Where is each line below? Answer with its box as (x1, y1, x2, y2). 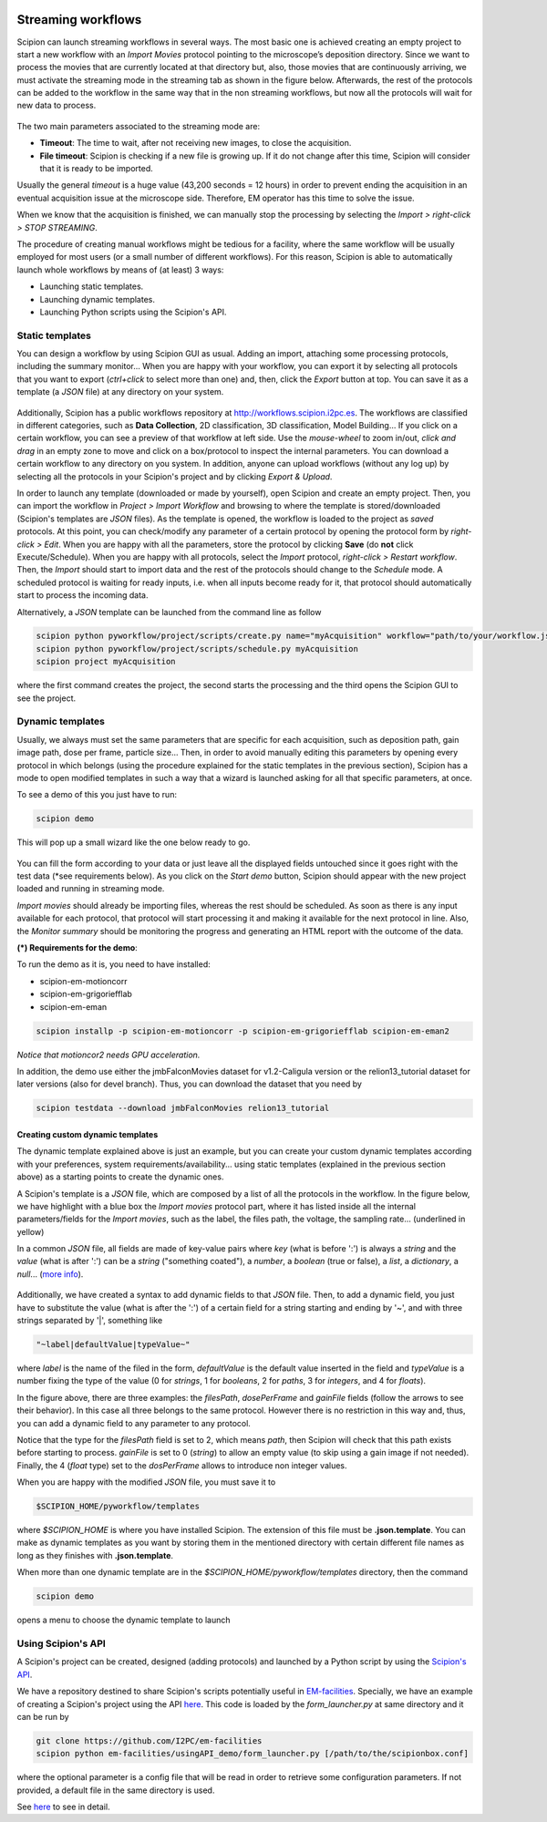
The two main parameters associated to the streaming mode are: (16, 120, 260, 131)
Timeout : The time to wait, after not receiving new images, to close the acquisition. (39, 138, 352, 149)
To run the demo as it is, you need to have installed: (16, 959, 211, 970)
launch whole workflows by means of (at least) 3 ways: (16, 264, 224, 275)
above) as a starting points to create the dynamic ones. (16, 1171, 224, 1182)
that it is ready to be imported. (39, 163, 154, 174)
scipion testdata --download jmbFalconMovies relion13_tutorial (36, 1103, 330, 1114)
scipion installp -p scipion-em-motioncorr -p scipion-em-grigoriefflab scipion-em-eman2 (36, 1025, 450, 1036)
